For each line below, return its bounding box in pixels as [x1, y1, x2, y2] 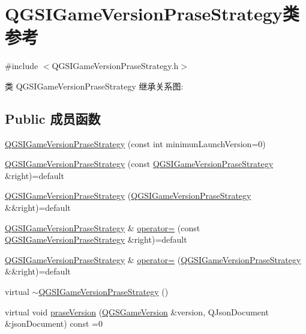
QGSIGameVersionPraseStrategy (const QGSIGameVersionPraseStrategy [5, 157, 274, 170]
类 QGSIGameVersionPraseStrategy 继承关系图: [5, 79, 184, 92]
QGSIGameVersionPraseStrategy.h [52, 59, 179, 72]
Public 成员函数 [5, 109, 101, 127]
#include [5, 59, 38, 72]
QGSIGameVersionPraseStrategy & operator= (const [5, 221, 200, 234]
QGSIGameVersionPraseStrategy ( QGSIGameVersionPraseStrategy [5, 189, 251, 202]
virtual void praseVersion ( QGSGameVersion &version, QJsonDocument [5, 305, 269, 318]
